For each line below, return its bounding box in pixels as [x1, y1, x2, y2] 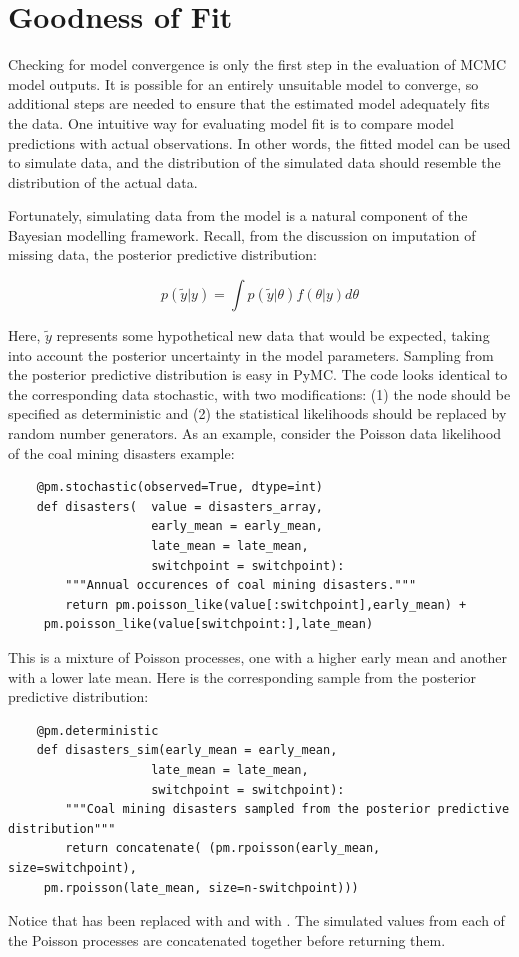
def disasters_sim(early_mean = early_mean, [36, 743, 338, 758]
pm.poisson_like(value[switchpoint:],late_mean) [43, 617, 374, 632]
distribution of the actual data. [8, 171, 198, 192]
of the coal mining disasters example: [8, 442, 235, 463]
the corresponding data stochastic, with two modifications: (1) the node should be [8, 383, 511, 404]
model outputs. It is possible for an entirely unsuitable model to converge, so [8, 73, 479, 94]
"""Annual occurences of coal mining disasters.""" [65, 578, 417, 593]
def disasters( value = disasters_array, [36, 499, 323, 514]
